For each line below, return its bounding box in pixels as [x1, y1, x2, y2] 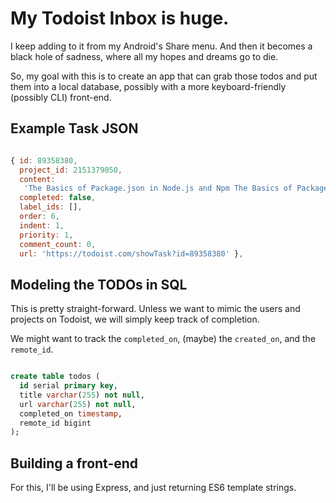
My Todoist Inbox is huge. [10, 7, 230, 30]
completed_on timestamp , [19, 408, 123, 419]
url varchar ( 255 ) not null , [19, 399, 137, 409]
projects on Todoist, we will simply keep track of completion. [10, 313, 260, 326]
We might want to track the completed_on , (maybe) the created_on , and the [10, 333, 317, 345]
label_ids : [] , [19, 202, 83, 212]
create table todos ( [10, 372, 101, 382]
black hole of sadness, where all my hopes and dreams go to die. [10, 50, 279, 62]
